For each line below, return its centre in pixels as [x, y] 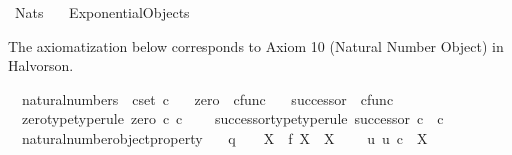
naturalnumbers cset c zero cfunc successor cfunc [207, 98]
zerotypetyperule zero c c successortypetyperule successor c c [232, 118]
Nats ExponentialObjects [102, 12]
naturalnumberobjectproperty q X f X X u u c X [224, 137]
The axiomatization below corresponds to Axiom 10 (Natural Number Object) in [256, 45]
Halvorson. [41, 65]
